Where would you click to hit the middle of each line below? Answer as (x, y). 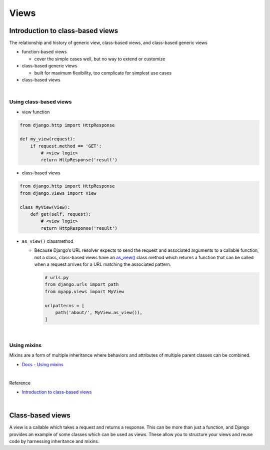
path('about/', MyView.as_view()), (99, 312)
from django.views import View (58, 193)
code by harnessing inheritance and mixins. (54, 442)
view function (36, 112)
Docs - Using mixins (42, 364)
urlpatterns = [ (65, 305)
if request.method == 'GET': (66, 146)
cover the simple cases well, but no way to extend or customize (100, 59)
